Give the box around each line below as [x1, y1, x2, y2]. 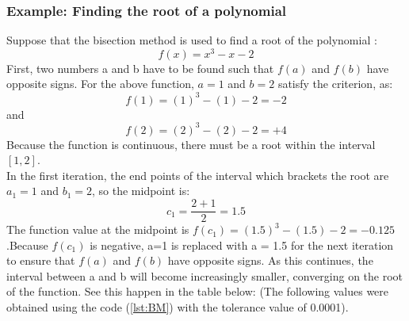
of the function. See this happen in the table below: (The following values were [6, 283, 389, 300]
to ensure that [6, 252, 75, 269]
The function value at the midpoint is [6, 221, 189, 238]
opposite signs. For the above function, [6, 75, 194, 92]
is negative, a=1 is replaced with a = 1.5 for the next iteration [90, 236, 394, 253]
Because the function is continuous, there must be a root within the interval [6, 136, 376, 152]
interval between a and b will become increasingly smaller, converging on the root [6, 267, 403, 284]
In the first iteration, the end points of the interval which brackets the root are [6, 166, 389, 183]
